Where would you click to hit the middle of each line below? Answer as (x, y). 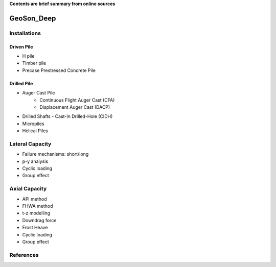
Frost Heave (35, 228)
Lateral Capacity (30, 144)
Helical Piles (35, 131)
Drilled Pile (21, 83)
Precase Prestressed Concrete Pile (59, 70)
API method (34, 199)
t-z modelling (36, 213)
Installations (25, 33)
